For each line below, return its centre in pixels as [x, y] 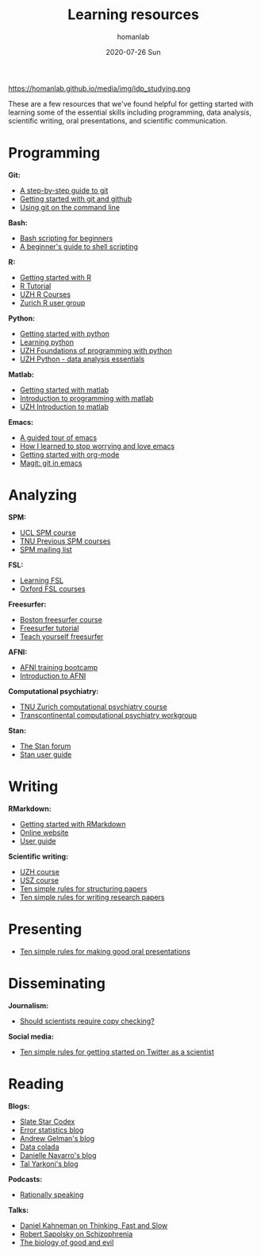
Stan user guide [46, 754]
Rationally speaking [52, 1195]
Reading [36, 1084]
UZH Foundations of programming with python [96, 350]
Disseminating [57, 983]
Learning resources [133, 15]
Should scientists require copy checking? [87, 1021]
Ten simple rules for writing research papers [92, 897]
